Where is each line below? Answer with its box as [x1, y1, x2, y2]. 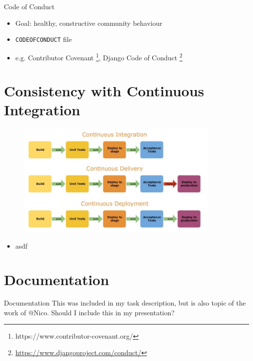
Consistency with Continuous [4, 81, 204, 101]
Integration [4, 100, 80, 120]
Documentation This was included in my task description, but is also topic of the [4, 297, 246, 307]
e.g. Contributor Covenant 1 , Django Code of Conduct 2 [15, 51, 182, 62]
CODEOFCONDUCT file [15, 34, 72, 44]
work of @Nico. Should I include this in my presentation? [4, 307, 175, 317]
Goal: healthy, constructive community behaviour [15, 18, 163, 28]
